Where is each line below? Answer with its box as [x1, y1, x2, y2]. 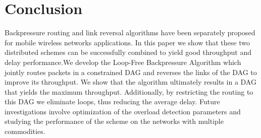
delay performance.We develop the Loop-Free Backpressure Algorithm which [5, 56, 241, 67]
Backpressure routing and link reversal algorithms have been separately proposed [5, 27, 255, 38]
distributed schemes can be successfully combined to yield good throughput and [5, 47, 252, 57]
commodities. [5, 126, 45, 136]
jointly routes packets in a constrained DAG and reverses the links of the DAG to [5, 66, 257, 77]
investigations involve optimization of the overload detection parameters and [5, 106, 241, 116]
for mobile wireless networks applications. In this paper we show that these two [5, 37, 250, 47]
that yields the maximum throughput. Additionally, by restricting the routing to [5, 86, 253, 97]
